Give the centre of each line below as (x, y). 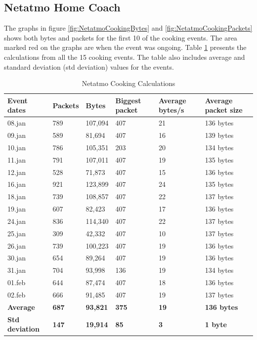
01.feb (17, 282)
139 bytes (219, 135)
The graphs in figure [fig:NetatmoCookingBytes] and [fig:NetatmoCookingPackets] (128, 28)
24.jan (17, 221)
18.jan (17, 196)
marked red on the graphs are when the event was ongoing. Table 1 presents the (125, 47)
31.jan (17, 270)
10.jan (17, 147)
